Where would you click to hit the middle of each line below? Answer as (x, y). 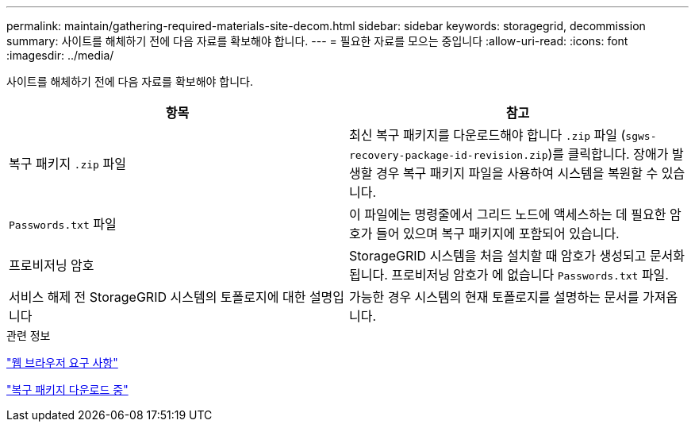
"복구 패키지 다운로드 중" (67, 389)
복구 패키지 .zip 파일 (67, 164)
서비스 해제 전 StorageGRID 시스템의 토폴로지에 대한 (157, 297)
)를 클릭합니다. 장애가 (608, 154)
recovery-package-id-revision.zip (449, 155)
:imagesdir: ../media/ (60, 55)
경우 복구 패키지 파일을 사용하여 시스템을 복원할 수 (517, 173)
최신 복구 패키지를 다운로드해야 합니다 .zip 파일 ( (488, 135)
